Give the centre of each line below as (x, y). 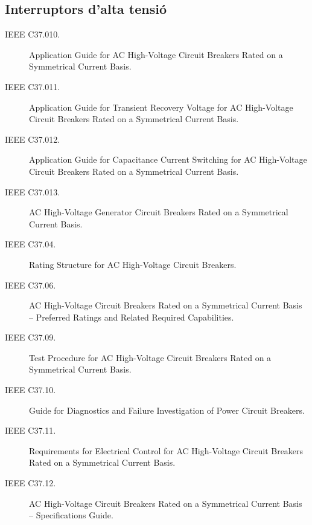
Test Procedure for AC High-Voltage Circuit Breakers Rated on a (150, 357)
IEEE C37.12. (30, 483)
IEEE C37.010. (33, 34)
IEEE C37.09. (30, 337)
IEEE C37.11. (30, 430)
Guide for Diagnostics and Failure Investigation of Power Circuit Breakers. (167, 410)
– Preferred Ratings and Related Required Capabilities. (132, 317)
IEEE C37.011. (33, 86)
